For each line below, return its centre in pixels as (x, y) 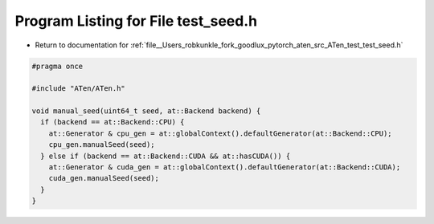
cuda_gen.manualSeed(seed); (104, 178)
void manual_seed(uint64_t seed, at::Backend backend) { (146, 111)
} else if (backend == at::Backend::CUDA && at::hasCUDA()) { (166, 156)
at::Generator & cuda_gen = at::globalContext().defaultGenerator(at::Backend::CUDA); (225, 167)
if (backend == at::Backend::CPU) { (113, 122)
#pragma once (57, 66)
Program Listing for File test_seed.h (136, 21)
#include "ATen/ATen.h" (79, 89)
